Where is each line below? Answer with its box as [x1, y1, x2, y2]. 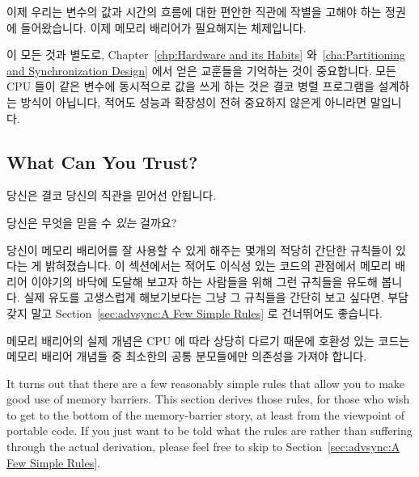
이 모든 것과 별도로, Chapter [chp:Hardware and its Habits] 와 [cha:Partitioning [6, 46, 405, 63]
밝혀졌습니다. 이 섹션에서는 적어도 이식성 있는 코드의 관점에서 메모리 [44, 257, 391, 274]
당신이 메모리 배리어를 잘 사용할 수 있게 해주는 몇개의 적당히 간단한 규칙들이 [6, 241, 392, 258]
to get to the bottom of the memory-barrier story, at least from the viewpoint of [6, 406, 404, 423]
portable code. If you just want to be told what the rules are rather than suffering [6, 422, 413, 439]
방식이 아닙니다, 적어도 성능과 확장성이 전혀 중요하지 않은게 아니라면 [20, 93, 367, 110]
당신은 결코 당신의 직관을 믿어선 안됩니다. [6, 187, 217, 204]
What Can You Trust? [6, 149, 198, 174]
